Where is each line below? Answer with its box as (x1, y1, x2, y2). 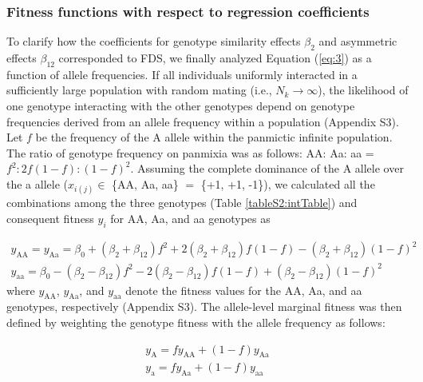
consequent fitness (6, 209, 94, 226)
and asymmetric (318, 33, 397, 50)
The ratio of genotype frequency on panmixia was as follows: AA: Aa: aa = (6, 144, 374, 161)
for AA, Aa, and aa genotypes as (110, 209, 271, 226)
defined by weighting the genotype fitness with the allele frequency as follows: (6, 314, 385, 330)
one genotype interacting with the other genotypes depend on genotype (6, 97, 355, 113)
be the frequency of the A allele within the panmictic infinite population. (35, 129, 393, 145)
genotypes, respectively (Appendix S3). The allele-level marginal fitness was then (6, 298, 402, 315)
